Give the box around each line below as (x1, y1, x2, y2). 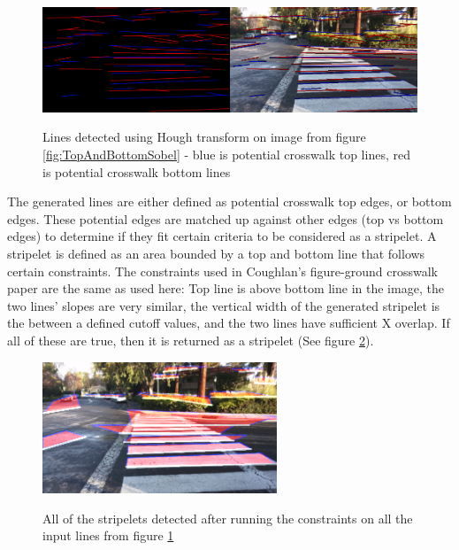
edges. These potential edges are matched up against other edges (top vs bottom (7, 209, 444, 228)
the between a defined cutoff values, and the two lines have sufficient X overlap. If (7, 314, 450, 332)
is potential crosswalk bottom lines (42, 162, 231, 181)
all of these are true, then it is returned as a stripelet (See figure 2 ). (7, 330, 374, 349)
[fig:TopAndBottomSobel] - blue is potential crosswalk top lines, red (42, 145, 410, 164)
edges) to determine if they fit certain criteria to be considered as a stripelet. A (7, 227, 437, 245)
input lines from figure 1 (42, 526, 174, 545)
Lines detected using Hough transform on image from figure (42, 128, 366, 146)
